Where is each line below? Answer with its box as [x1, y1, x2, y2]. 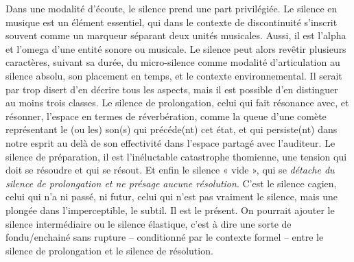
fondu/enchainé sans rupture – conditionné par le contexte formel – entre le [5, 230, 324, 244]
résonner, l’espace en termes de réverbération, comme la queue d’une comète [5, 108, 327, 123]
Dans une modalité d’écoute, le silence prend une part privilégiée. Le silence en [5, 1, 338, 15]
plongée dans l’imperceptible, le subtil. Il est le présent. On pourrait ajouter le [5, 202, 335, 217]
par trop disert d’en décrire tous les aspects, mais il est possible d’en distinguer [5, 82, 338, 96]
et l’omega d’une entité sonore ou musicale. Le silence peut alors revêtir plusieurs [5, 41, 346, 56]
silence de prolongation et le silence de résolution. [5, 243, 213, 257]
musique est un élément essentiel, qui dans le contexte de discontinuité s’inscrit [5, 14, 338, 29]
